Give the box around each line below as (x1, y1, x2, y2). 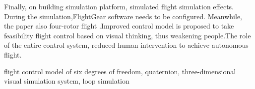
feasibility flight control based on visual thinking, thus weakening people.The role (4, 30, 251, 40)
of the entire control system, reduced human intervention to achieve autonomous (4, 40, 249, 50)
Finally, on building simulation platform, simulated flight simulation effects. (4, 1, 234, 11)
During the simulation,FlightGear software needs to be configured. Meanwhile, (4, 11, 243, 21)
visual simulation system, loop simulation (4, 76, 129, 86)
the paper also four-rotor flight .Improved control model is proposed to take (4, 21, 234, 31)
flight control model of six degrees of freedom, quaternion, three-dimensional (4, 66, 236, 76)
